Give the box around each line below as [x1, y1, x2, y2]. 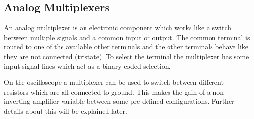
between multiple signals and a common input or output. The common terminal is [4, 32, 250, 42]
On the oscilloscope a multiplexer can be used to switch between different [4, 77, 224, 87]
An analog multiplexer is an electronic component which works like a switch [4, 22, 232, 33]
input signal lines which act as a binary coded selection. [4, 60, 171, 71]
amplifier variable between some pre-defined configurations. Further [32, 96, 234, 106]
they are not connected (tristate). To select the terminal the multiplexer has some [4, 51, 249, 61]
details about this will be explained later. [4, 105, 127, 116]
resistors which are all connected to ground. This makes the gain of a [4, 86, 211, 97]
